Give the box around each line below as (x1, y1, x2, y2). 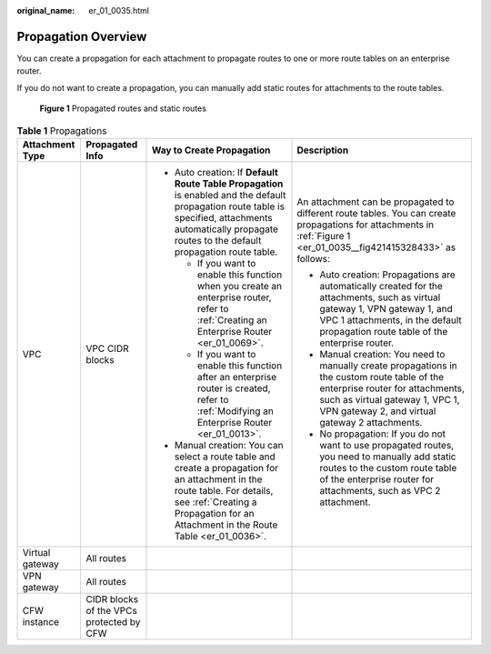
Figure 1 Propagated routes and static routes (39, 103, 206, 114)
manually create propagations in (319, 359, 458, 372)
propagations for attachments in (296, 218, 435, 231)
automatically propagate (174, 223, 279, 236)
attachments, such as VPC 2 (319, 484, 441, 497)
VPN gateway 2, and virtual (319, 405, 436, 418)
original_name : (16, 5, 75, 15)
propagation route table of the (319, 325, 448, 337)
